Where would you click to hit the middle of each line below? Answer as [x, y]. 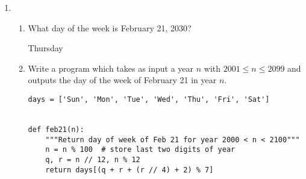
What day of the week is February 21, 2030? [110, 27]
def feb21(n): [56, 129]
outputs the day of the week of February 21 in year [122, 80]
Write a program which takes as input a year [111, 68]
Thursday [45, 48]
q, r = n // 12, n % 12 [93, 159]
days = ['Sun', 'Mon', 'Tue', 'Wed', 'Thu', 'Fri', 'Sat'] [149, 99]
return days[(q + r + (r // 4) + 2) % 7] [130, 170]
